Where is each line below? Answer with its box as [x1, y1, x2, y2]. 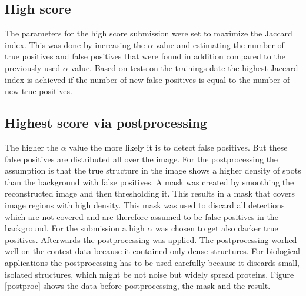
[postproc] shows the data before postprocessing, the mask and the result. [5, 280, 271, 292]
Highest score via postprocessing [5, 114, 208, 132]
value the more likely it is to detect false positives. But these [69, 141, 288, 153]
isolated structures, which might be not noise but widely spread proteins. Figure [5, 268, 294, 280]
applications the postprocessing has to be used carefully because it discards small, [5, 256, 300, 268]
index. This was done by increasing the [5, 38, 145, 51]
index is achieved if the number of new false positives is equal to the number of [5, 73, 290, 85]
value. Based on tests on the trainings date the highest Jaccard [71, 61, 298, 74]
